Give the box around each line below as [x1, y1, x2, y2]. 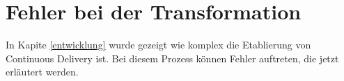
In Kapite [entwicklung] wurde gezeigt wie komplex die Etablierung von [6, 37, 311, 52]
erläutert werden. [6, 64, 79, 79]
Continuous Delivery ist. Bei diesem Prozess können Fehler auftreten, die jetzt [6, 51, 339, 65]
